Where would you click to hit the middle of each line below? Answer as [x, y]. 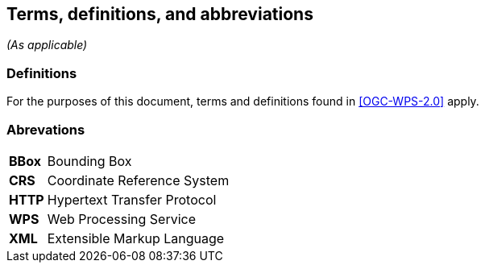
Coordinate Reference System [138, 180]
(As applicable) [47, 45]
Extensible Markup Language [136, 238]
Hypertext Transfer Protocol [132, 199]
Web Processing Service [122, 219]
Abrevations [46, 129]
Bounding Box [89, 161]
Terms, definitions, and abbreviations [160, 14]
